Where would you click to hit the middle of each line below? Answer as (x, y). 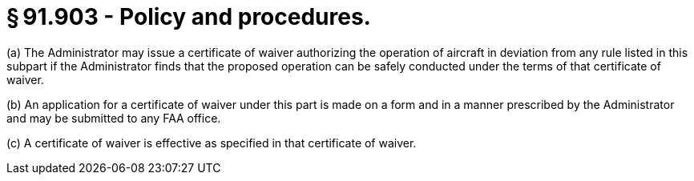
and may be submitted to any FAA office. (114, 118)
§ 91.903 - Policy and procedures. (189, 17)
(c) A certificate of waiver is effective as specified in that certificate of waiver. (212, 143)
